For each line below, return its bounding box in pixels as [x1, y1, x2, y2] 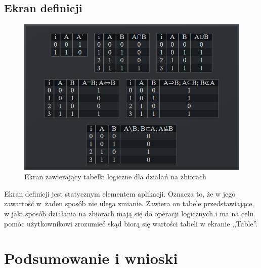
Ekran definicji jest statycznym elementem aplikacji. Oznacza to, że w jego [4, 188, 236, 199]
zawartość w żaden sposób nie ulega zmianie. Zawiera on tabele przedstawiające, [4, 198, 254, 209]
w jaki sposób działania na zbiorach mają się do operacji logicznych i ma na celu [4, 208, 254, 219]
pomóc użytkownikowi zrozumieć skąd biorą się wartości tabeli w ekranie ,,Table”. [4, 218, 258, 228]
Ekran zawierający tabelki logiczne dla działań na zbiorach [24, 171, 206, 182]
